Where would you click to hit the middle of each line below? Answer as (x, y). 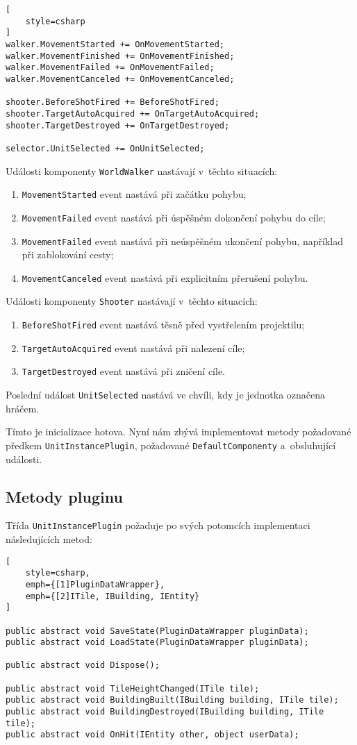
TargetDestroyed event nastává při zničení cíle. (124, 371)
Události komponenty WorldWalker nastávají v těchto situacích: (142, 170)
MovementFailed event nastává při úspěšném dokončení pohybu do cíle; (174, 217)
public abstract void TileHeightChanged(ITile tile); (133, 688)
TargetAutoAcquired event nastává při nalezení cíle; (133, 348)
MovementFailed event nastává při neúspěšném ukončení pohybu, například (183, 241)
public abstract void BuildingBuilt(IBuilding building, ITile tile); (172, 700)
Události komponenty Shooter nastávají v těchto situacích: (132, 301)
